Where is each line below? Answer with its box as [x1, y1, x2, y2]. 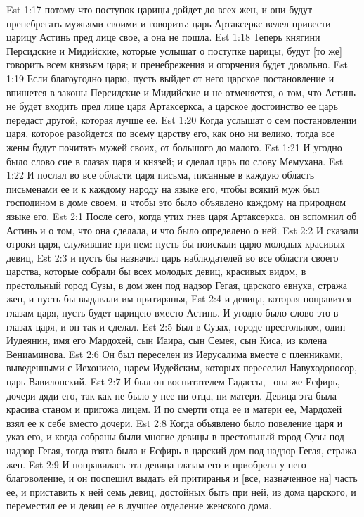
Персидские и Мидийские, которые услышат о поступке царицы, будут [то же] [6, 43, 342, 58]
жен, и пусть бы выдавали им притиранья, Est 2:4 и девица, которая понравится [6, 291, 351, 306]
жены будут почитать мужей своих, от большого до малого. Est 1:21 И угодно [6, 139, 342, 154]
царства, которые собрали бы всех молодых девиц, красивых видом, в [6, 264, 306, 279]
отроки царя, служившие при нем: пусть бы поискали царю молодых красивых [6, 236, 345, 251]
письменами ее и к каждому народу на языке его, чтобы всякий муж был [6, 181, 320, 196]
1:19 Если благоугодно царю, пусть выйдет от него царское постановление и [6, 70, 334, 85]
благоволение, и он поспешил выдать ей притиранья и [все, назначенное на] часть [6, 471, 358, 485]
